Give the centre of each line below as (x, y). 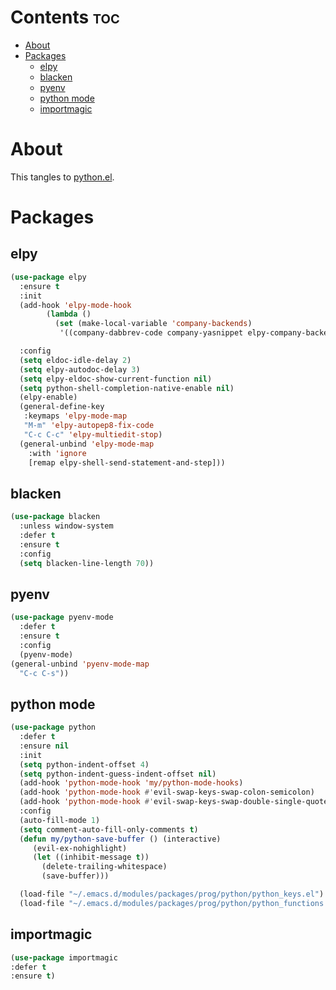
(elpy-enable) (48, 397)
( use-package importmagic (64, 957)
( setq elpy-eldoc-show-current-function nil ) (116, 379)
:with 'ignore (57, 453)
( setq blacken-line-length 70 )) (87, 563)
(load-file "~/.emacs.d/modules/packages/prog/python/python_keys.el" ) (172, 894)
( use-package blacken (55, 517)
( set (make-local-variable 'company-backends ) (153, 324)
